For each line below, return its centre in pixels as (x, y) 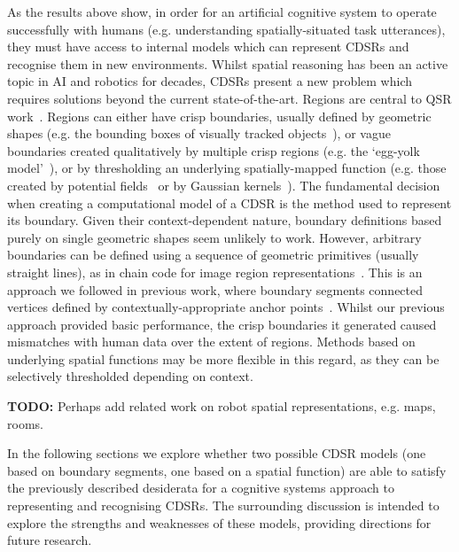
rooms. (25, 423)
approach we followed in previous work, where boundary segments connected (215, 289)
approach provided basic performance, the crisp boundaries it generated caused (222, 324)
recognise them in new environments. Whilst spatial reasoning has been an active (228, 63)
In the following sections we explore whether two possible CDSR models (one (217, 453)
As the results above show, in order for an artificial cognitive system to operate (222, 12)
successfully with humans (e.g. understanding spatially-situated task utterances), (226, 29)
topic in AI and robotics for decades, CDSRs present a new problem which (210, 81)
